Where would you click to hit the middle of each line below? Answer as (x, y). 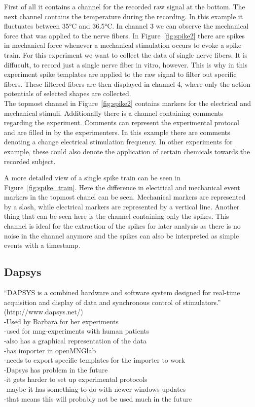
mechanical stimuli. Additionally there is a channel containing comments (114, 113)
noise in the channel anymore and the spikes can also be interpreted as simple (122, 235)
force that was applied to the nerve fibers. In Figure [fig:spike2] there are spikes (125, 35)
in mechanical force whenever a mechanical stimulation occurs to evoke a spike (123, 45)
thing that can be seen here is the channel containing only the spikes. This (117, 216)
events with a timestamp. (42, 245)
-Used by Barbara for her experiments (61, 321)
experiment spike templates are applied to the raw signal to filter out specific (120, 74)
